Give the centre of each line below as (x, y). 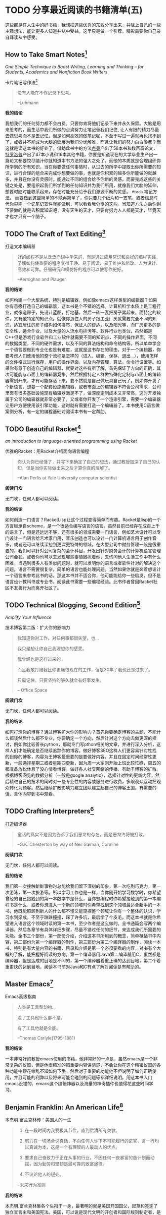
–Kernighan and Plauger (42, 279)
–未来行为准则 (31, 1185)
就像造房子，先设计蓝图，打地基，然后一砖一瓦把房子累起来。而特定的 (85, 312)
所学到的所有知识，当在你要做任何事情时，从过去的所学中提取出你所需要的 (81, 167)
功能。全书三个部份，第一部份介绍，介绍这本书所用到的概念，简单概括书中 (81, 935)
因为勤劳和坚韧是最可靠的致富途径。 (70, 1164)
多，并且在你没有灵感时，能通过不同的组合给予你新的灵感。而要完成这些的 (81, 179)
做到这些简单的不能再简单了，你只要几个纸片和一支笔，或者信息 (88, 198)
